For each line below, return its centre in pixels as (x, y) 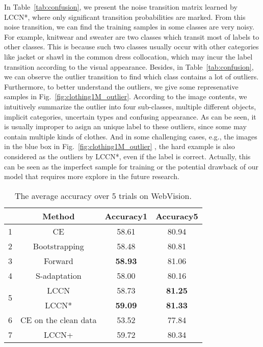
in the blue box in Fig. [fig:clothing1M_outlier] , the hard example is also (120, 146)
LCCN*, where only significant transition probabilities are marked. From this (125, 17)
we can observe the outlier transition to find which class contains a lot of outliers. (131, 77)
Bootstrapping (58, 246)
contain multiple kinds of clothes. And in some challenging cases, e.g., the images (131, 136)
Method (59, 216)
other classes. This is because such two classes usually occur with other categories (131, 47)
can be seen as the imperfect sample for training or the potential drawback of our (131, 166)
